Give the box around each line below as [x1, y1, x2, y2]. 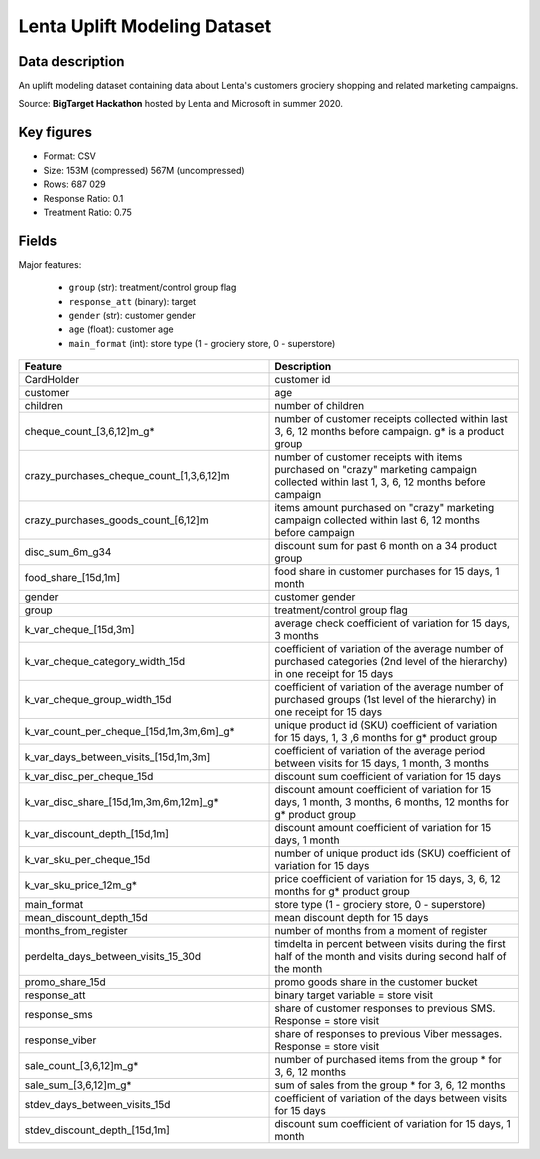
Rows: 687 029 [43, 178, 107, 190]
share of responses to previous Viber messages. [274, 1027, 503, 1041]
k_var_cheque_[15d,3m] [24, 623, 135, 637]
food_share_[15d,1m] [24, 571, 120, 585]
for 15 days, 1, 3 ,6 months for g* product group [274, 731, 498, 745]
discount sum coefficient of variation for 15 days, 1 [274, 1117, 512, 1131]
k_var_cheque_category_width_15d [24, 655, 186, 669]
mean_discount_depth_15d [24, 911, 149, 925]
